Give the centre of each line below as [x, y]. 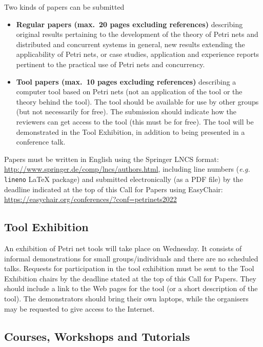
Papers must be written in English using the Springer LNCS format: [112, 159]
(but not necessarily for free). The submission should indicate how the [126, 111]
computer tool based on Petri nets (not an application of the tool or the [129, 91]
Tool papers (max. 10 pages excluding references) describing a [126, 81]
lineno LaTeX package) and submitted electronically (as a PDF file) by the [124, 179]
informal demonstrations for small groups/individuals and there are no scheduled [131, 258]
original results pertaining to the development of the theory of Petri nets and [137, 34]
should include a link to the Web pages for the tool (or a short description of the [131, 288]
